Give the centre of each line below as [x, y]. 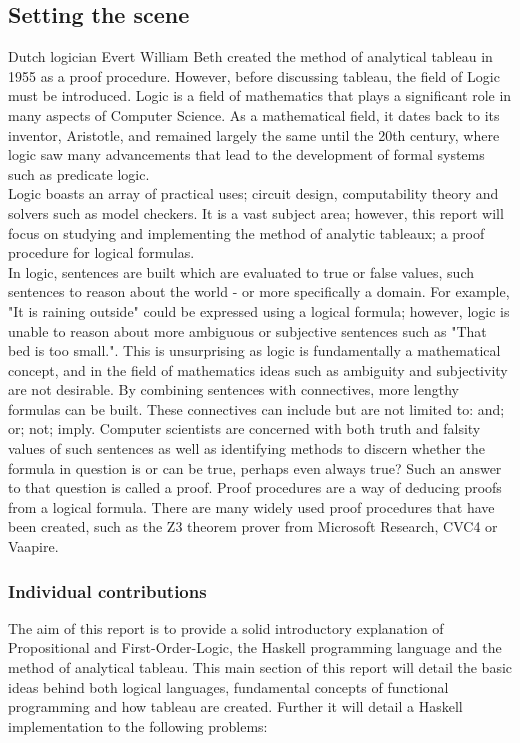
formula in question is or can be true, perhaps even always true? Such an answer [255, 467]
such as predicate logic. [79, 173]
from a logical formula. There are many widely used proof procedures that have [251, 506]
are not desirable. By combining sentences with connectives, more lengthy [233, 389]
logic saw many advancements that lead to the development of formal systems [246, 154]
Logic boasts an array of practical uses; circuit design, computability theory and [253, 193]
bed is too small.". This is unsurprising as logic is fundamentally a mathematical [254, 350]
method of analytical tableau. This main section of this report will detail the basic [260, 667]
